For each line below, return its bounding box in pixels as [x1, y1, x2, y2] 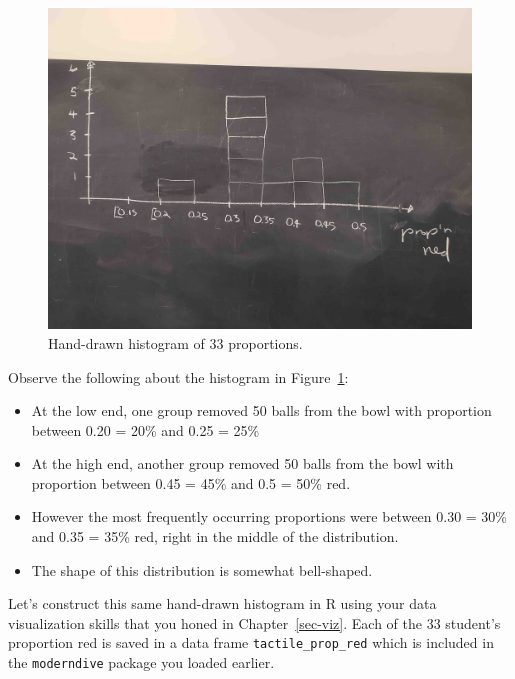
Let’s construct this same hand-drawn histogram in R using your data [8, 593, 437, 614]
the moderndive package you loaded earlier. [8, 652, 275, 673]
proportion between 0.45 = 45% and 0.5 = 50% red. [31, 472, 351, 493]
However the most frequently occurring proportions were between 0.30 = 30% [31, 506, 508, 527]
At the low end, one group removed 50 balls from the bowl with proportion [31, 400, 492, 421]
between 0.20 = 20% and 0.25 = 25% [31, 419, 260, 440]
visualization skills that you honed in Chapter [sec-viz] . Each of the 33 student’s [8, 612, 501, 633]
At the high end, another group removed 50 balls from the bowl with [31, 453, 454, 474]
